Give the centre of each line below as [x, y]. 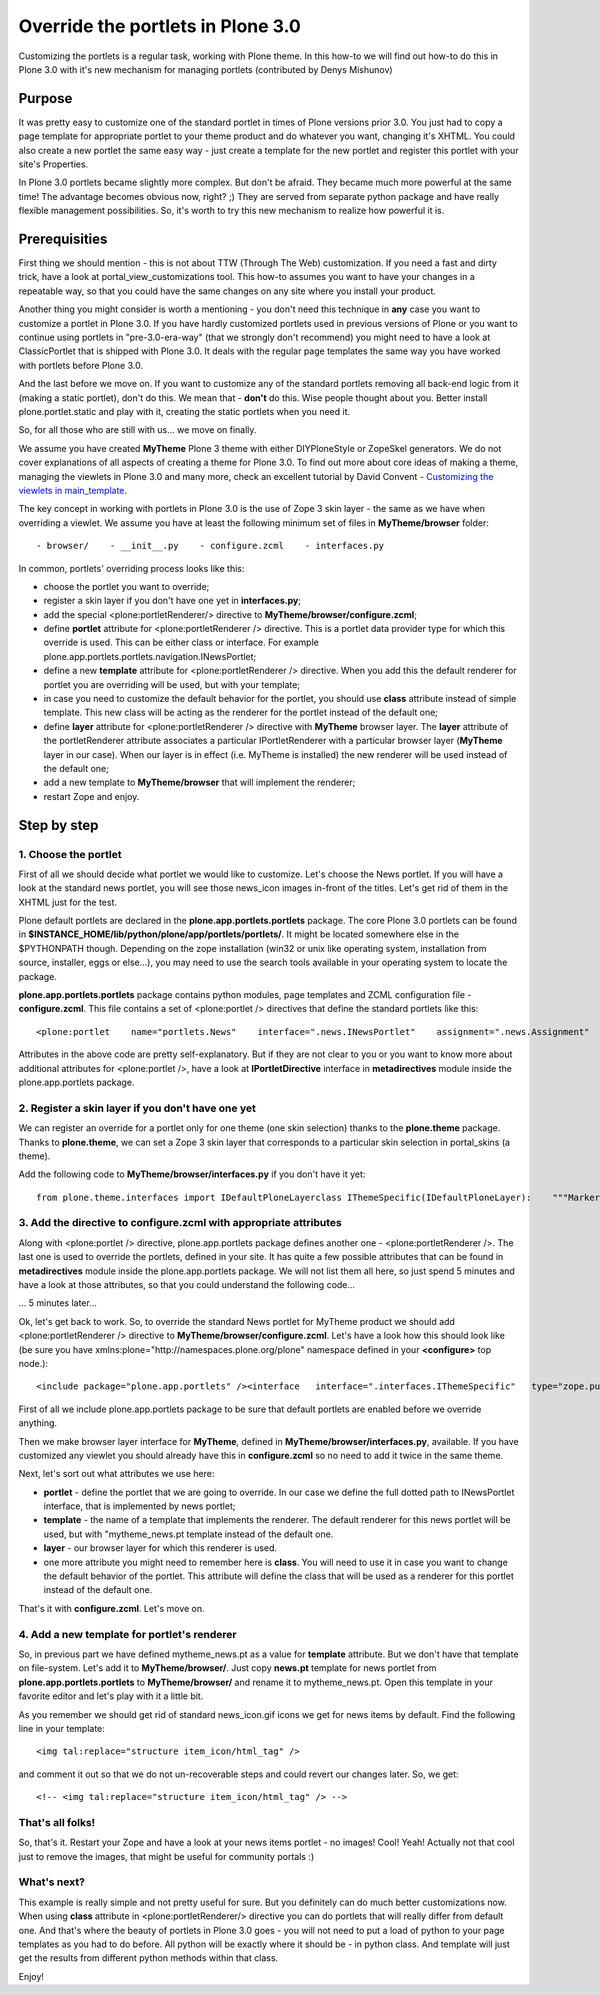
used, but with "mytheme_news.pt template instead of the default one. [188, 1534]
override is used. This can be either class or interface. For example [181, 642]
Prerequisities [63, 239]
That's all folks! [57, 1822]
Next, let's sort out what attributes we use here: [116, 1474]
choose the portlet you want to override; [126, 586]
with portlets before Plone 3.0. [81, 365]
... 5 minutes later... [57, 1303]
